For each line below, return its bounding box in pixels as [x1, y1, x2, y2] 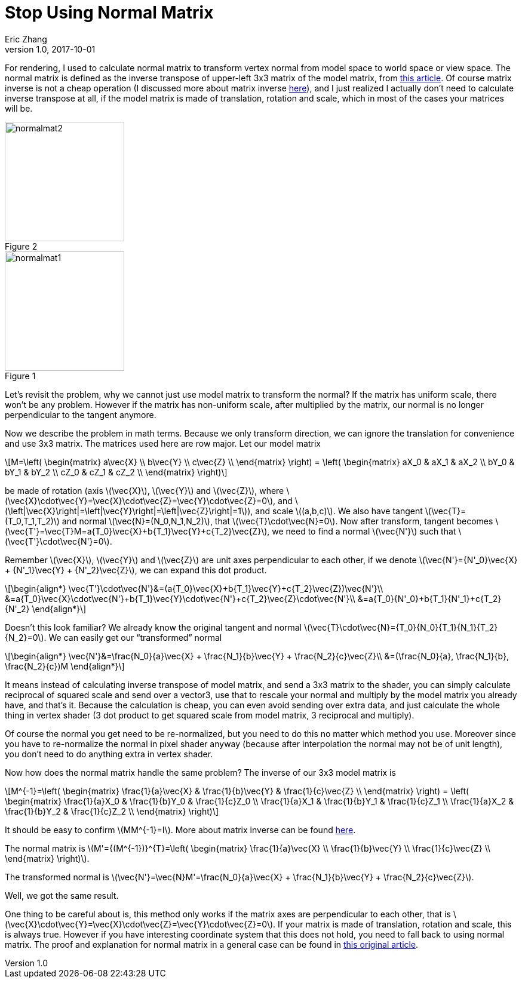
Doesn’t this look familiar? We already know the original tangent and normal [5, 622, 302, 632]
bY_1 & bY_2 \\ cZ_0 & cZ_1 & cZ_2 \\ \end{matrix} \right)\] [5, 466, 228, 477]
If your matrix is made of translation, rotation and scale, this [278, 919, 512, 929]
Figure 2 [5, 241, 38, 251]
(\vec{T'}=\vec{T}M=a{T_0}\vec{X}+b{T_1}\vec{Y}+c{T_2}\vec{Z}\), [5, 526, 270, 536]
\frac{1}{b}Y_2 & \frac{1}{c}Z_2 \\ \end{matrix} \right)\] [5, 806, 219, 816]
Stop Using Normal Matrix [5, 2, 214, 23]
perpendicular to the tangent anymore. [5, 409, 156, 420]
